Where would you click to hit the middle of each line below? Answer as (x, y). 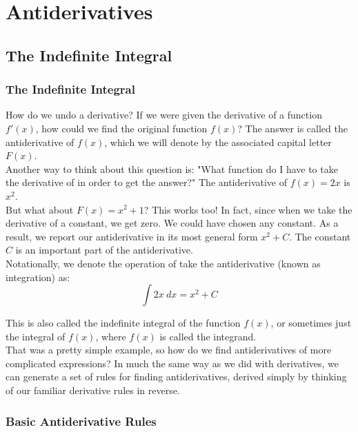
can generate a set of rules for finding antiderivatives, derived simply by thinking (176, 377)
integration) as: (38, 277)
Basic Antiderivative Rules (81, 421)
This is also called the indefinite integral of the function (123, 323)
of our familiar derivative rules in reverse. (93, 390)
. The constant (320, 236)
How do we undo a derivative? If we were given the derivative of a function (164, 115)
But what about (40, 209)
